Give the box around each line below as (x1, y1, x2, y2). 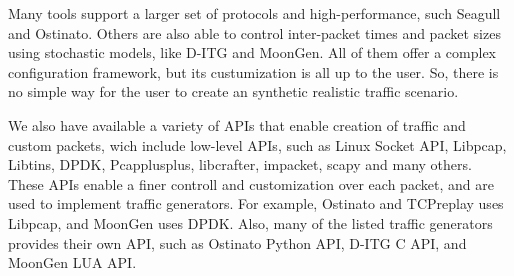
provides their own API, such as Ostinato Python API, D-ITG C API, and (8, 232, 467, 253)
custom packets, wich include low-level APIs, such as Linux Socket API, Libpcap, (8, 134, 507, 155)
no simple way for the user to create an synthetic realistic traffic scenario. (8, 81, 459, 102)
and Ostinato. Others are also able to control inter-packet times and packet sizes (8, 22, 501, 43)
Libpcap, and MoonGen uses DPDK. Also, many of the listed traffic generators (8, 212, 493, 233)
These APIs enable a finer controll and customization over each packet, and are (8, 173, 494, 194)
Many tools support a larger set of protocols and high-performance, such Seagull (8, 3, 501, 23)
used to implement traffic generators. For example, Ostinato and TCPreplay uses (8, 193, 504, 214)
